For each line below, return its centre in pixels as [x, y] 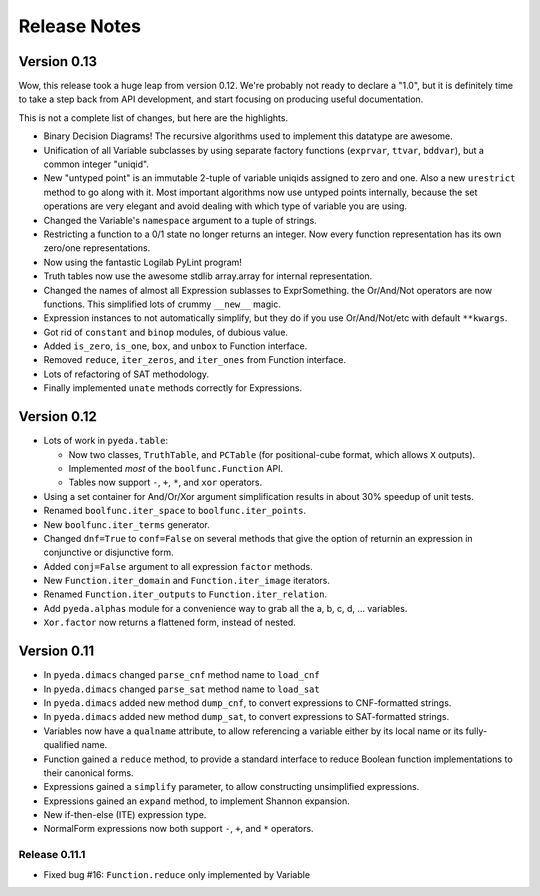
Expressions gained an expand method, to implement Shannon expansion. [196, 801]
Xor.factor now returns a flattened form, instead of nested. [170, 622]
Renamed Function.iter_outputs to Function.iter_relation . [185, 594]
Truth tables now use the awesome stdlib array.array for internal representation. [208, 276]
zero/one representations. [97, 248]
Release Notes [80, 26]
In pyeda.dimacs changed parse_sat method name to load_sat [181, 689]
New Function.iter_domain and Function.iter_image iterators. [186, 581]
